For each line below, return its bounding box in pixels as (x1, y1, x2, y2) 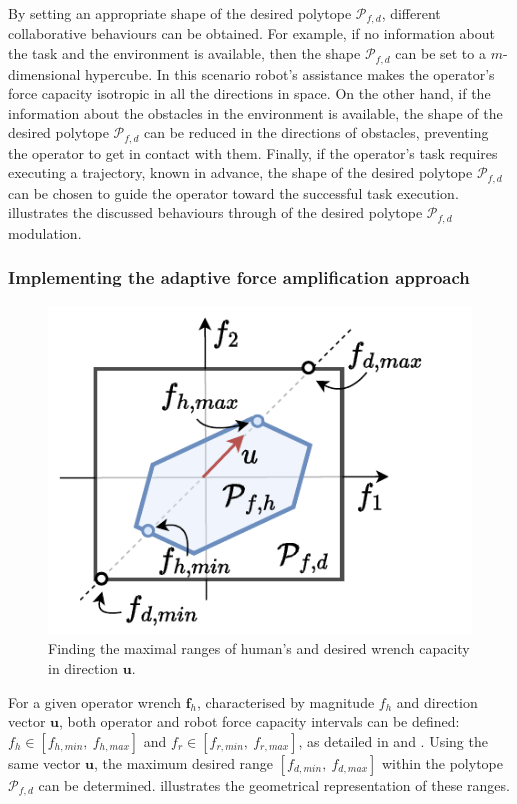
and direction (396, 691, 478, 712)
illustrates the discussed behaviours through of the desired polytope (8, 202, 423, 223)
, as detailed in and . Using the (298, 730, 488, 751)
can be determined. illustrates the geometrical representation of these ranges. (38, 774, 510, 795)
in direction (48, 657, 119, 678)
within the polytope (382, 752, 503, 773)
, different (381, 3, 441, 23)
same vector (8, 752, 81, 773)
